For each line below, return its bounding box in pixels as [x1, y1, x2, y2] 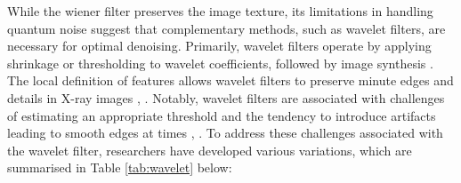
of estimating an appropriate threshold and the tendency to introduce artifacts [7, 106, 436, 124]
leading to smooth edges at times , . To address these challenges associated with [7, 123, 443, 142]
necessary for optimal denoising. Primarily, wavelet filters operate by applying [7, 36, 432, 55]
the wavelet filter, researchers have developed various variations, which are [7, 140, 412, 159]
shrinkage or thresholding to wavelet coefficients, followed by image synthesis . [7, 53, 433, 72]
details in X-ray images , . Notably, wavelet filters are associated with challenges [7, 88, 445, 107]
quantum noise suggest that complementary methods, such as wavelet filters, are [7, 19, 446, 37]
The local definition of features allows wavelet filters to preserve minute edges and [7, 71, 454, 90]
